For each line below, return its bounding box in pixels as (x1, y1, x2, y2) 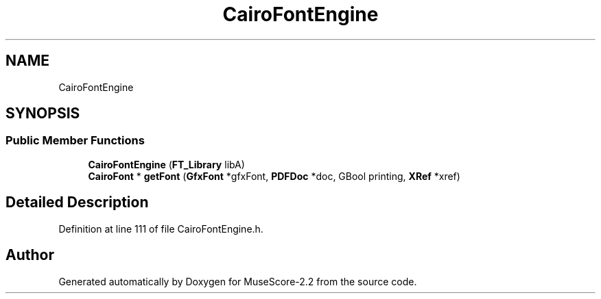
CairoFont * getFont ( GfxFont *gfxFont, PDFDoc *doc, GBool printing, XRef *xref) (88, 170, 460, 182)
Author (5, 246, 54, 264)
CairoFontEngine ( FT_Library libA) (88, 158, 245, 170)
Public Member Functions (5, 133, 145, 148)
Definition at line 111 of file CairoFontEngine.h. (58, 222, 263, 235)
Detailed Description (5, 194, 149, 211)
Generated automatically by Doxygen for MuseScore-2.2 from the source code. (58, 275, 417, 287)
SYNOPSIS (5, 105, 80, 122)
